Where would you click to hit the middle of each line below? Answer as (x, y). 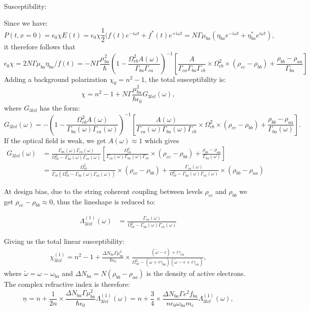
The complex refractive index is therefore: (67, 284)
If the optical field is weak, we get (55, 140)
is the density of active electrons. (196, 273)
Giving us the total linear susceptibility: (64, 241)
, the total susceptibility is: (185, 79)
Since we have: (26, 22)
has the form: (60, 107)
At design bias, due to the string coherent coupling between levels (103, 191)
